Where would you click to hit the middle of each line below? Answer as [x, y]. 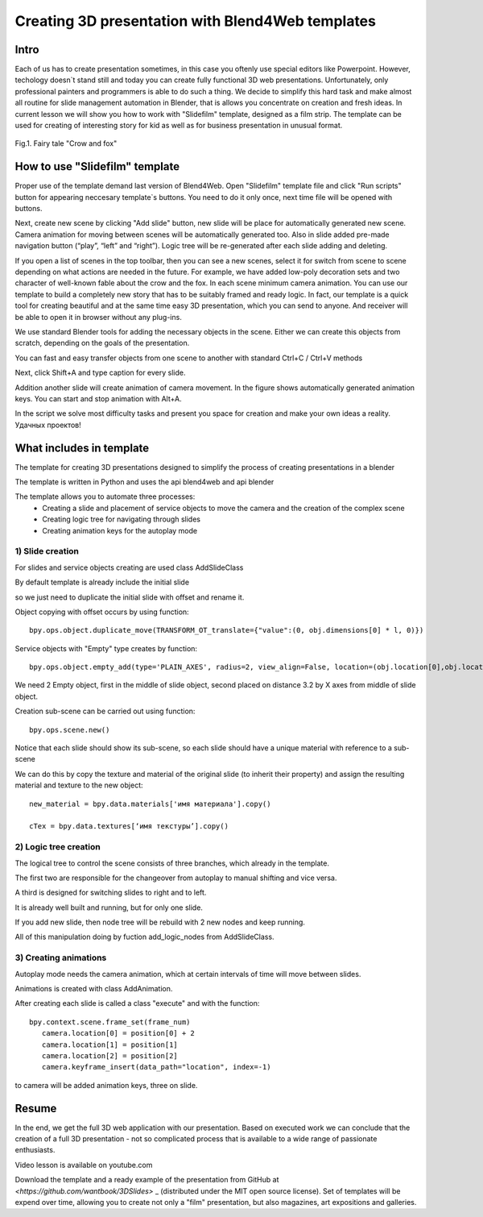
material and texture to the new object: [79, 785]
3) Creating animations [61, 957]
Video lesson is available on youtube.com [84, 1165]
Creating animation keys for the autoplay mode [120, 530]
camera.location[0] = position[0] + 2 [118, 1033]
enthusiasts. [35, 1150]
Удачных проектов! [48, 425]
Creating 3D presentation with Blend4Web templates [195, 21]
